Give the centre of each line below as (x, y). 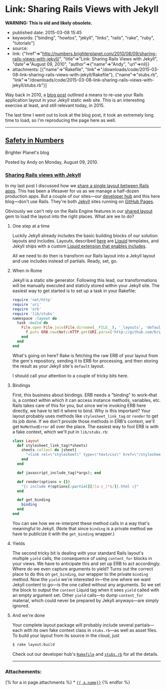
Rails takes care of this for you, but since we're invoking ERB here (79, 405)
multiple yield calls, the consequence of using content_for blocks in (82, 558)
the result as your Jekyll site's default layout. (58, 366)
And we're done (29, 615)
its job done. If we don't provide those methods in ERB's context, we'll (83, 421)
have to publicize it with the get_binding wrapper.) (63, 534)
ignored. (21, 606)
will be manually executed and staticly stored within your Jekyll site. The (86, 286)
